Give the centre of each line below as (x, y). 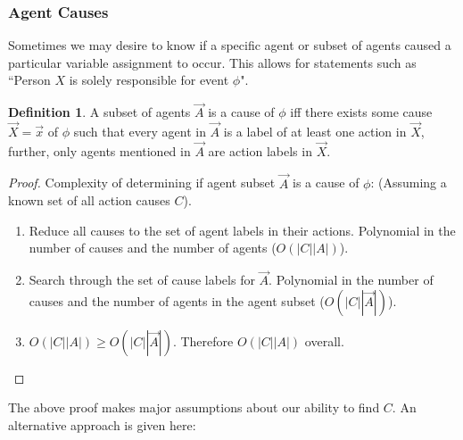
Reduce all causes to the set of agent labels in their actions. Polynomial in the (242, 230)
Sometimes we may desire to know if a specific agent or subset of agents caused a (230, 45)
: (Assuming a (409, 183)
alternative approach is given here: (102, 425)
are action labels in (260, 150)
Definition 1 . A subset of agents (99, 112)
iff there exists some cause (361, 112)
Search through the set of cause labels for (142, 280)
